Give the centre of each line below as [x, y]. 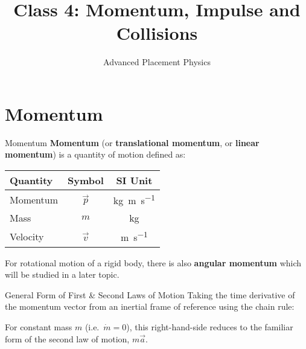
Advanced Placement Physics [157, 62]
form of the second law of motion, [67, 338]
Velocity [27, 237]
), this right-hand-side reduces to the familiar [210, 327]
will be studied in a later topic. [62, 274]
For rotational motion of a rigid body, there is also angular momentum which [153, 262]
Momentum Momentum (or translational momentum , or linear [132, 142]
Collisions [157, 33]
